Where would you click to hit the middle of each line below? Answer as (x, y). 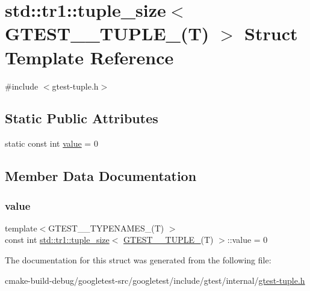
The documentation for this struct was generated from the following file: (138, 260)
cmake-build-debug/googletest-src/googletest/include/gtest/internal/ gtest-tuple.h (155, 280)
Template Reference (89, 57)
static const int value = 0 (51, 143)
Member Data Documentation (101, 176)
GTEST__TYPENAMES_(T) (106, 228)
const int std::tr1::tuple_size (57, 240)
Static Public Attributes (82, 118)
